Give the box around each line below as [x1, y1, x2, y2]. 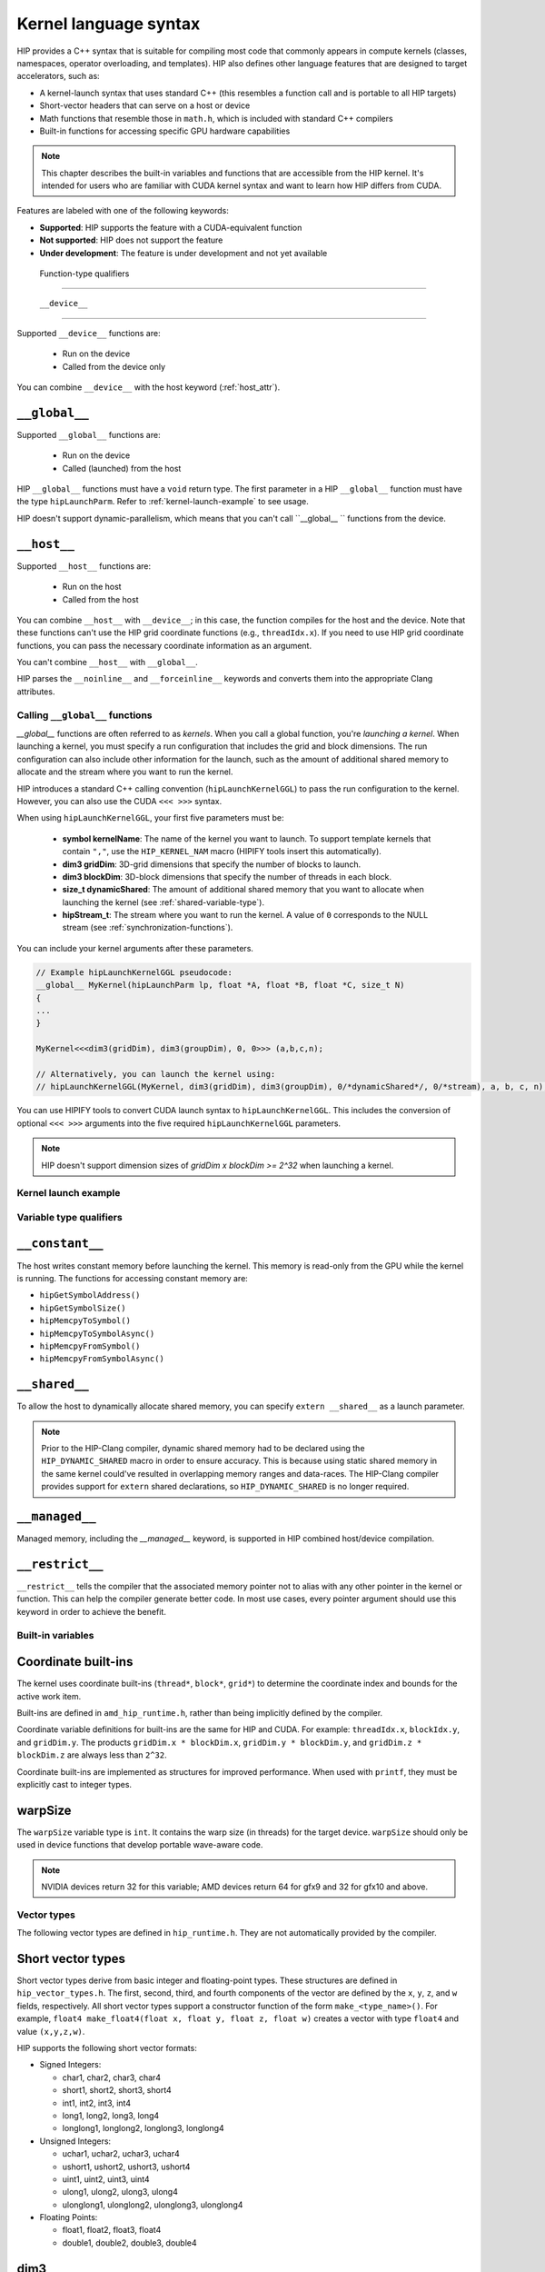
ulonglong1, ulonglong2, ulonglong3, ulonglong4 [62, 2199, 243, 2210]
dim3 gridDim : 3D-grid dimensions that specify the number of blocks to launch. [62, 859, 362, 870]
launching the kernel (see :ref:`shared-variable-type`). [62, 896, 265, 908]
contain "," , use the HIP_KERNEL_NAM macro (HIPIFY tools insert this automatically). [62, 846, 381, 857]
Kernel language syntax [16, 14, 201, 34]
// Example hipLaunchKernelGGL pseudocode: [35, 967, 233, 977]
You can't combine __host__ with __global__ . [16, 657, 199, 668]
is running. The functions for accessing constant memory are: [16, 1272, 249, 1283]
